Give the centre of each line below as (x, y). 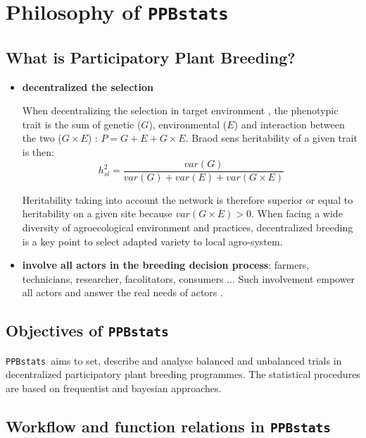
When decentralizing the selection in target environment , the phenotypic (180, 110)
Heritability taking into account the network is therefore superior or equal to (188, 199)
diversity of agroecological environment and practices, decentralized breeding (188, 227)
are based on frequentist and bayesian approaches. (114, 388)
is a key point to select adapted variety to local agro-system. (152, 241)
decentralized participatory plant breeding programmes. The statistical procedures (183, 374)
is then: (38, 152)
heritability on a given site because (97, 213)
